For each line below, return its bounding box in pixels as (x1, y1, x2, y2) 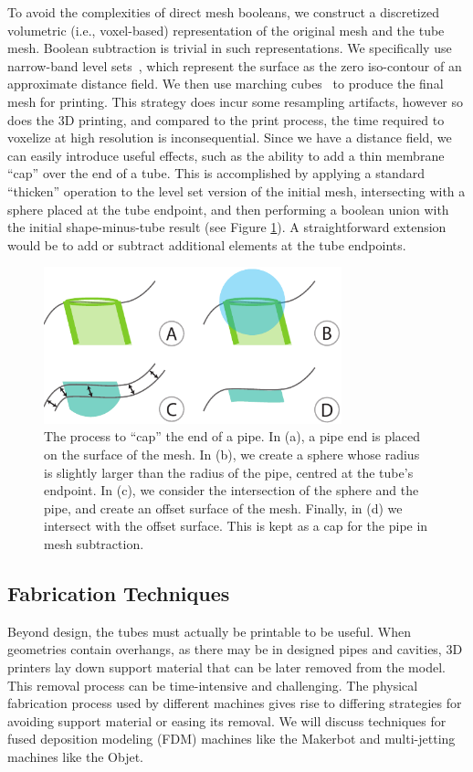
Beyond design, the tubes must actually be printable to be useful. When (7, 621, 411, 640)
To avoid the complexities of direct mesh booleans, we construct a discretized (7, 3, 439, 21)
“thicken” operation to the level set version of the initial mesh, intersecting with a (7, 181, 466, 200)
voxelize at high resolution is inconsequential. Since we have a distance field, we (7, 128, 452, 147)
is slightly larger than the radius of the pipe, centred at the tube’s (44, 462, 414, 481)
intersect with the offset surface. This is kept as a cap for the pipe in (44, 516, 428, 535)
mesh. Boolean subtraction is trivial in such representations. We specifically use (7, 38, 452, 58)
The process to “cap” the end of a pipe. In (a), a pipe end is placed (44, 427, 421, 446)
